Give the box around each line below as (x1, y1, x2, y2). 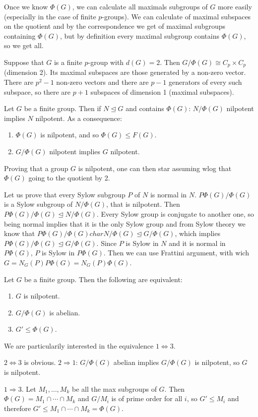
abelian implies (113, 357, 159, 367)
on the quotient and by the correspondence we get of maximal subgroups (4, 21, 226, 31)
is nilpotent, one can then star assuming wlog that (78, 163, 232, 173)
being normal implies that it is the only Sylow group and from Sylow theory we (4, 218, 246, 229)
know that (4, 228, 35, 238)
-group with (88, 57, 124, 67)
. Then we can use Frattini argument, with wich (103, 247, 249, 258)
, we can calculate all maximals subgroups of (72, 1, 208, 11)
